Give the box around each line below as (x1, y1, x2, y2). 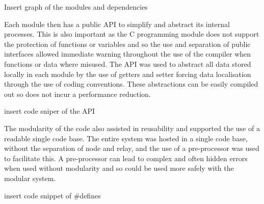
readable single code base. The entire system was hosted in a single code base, (4, 133, 248, 143)
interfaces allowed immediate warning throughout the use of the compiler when (4, 48, 251, 59)
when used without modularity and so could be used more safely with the (4, 163, 234, 173)
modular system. (4, 172, 56, 183)
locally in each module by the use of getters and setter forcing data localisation (4, 68, 251, 79)
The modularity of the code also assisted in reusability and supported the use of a (4, 122, 260, 133)
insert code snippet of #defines (4, 190, 101, 200)
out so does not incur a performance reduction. (4, 88, 151, 99)
